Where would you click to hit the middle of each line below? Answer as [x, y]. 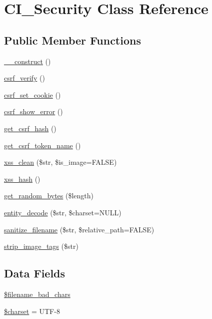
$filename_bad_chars [37, 294]
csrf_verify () [24, 78]
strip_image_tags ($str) [41, 246]
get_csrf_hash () [30, 128]
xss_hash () [22, 179]
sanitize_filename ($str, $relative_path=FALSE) [79, 229]
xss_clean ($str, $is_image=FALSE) [60, 162]
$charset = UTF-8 [32, 311]
